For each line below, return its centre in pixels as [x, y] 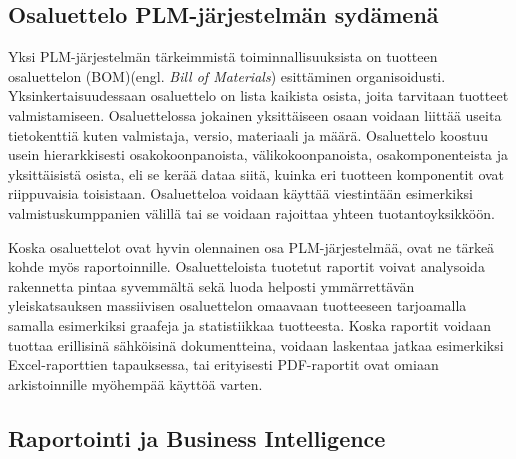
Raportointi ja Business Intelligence [197, 437]
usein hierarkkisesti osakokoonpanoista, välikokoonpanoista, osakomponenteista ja [258, 154]
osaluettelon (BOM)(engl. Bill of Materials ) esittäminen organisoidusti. [227, 75]
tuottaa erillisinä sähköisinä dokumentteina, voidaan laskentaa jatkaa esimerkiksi [256, 344]
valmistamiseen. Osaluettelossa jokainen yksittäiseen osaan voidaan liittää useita [255, 114]
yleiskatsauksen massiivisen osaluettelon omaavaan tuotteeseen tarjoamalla [237, 305]
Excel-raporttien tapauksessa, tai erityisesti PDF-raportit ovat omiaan [223, 364]
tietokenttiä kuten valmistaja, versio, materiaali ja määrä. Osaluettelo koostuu [248, 134]
